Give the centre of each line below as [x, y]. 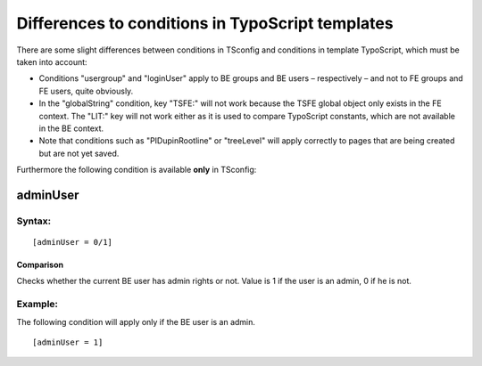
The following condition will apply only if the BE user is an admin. [136, 321]
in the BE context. [71, 128]
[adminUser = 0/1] [73, 242]
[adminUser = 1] [68, 342]
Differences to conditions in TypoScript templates [205, 23]
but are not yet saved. [79, 153]
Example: [37, 305]
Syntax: [34, 221]
